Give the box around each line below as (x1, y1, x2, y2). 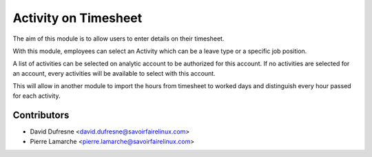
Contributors (12, 109, 70, 121)
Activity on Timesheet (12, 10, 143, 25)
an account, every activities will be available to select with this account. (12, 69, 216, 77)
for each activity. (12, 92, 61, 100)
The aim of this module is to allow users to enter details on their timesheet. (12, 34, 225, 43)
